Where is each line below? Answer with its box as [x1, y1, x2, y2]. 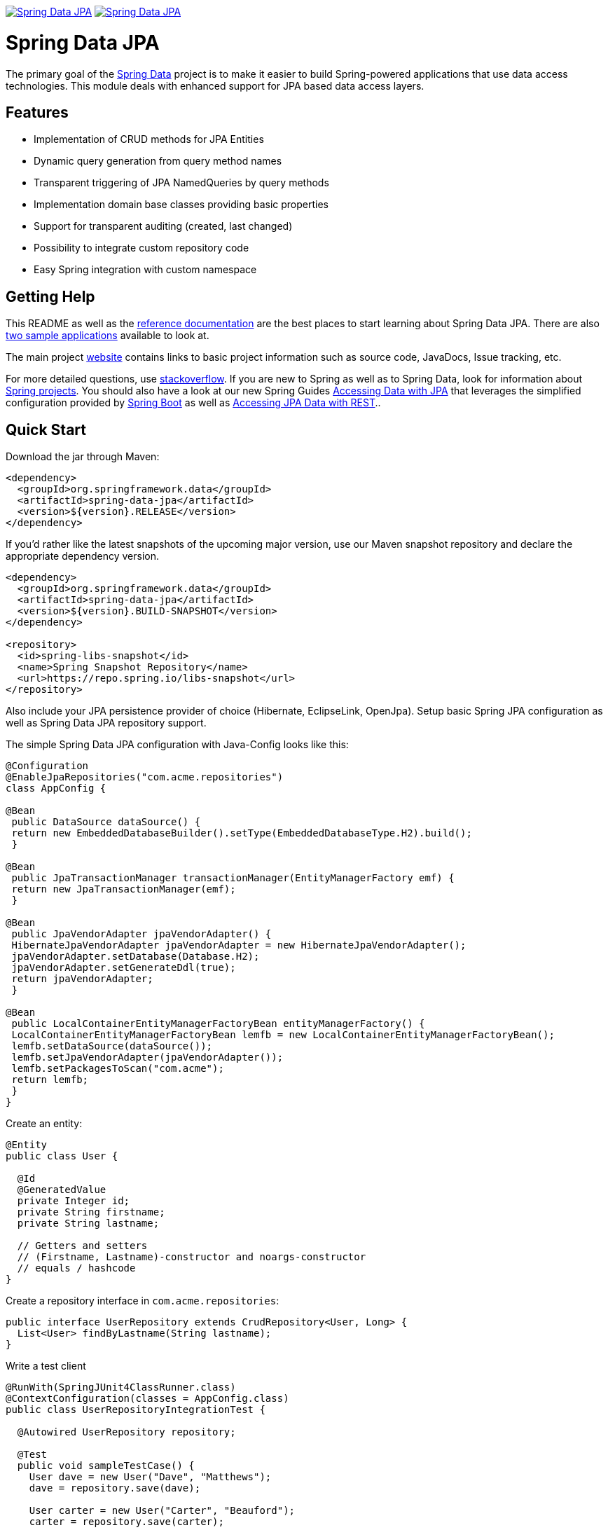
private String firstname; [17, 1206, 165, 1218]
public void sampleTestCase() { [17, 1460, 195, 1472]
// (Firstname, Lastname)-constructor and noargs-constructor [17, 1251, 366, 1263]
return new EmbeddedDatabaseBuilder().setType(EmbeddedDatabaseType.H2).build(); [11, 827, 472, 839]
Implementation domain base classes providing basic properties [34, 198, 329, 211]
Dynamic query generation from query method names [34, 155, 282, 167]
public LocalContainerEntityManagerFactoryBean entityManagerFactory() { [11, 1018, 425, 1030]
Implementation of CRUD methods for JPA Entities [34, 133, 264, 146]
